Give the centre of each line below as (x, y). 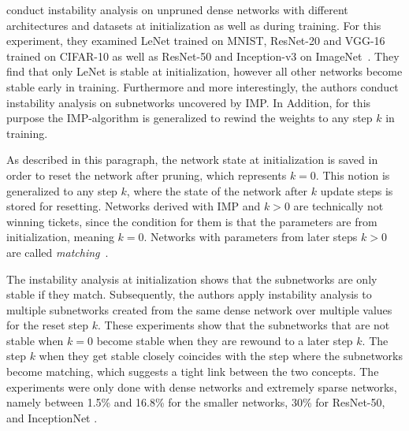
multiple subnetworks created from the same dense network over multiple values (199, 309)
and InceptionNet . (52, 417)
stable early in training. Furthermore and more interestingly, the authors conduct (203, 86)
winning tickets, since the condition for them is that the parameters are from (192, 221)
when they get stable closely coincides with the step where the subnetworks (221, 356)
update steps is (357, 190)
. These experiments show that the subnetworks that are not (244, 325)
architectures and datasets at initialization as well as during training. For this (194, 25)
